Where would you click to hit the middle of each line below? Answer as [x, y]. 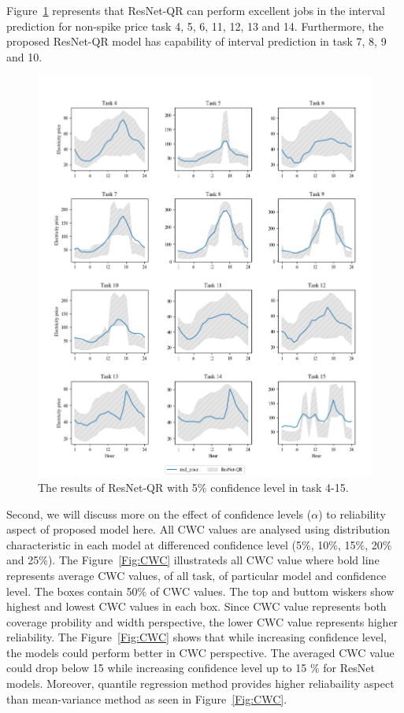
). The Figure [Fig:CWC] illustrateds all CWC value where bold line [213, 560]
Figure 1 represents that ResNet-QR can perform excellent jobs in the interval [196, 10]
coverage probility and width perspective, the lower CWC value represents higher [202, 621]
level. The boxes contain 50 [72, 591]
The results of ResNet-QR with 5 [118, 487]
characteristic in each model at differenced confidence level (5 [154, 544]
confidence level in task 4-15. [280, 487]
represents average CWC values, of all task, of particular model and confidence [196, 575]
